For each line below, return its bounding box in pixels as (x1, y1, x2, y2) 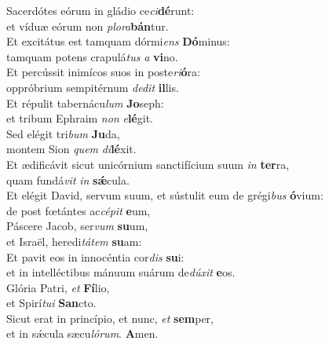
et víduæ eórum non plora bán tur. (6, 17, 169, 34)
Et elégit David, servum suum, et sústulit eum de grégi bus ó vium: (6, 187, 324, 203)
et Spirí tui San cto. (6, 295, 97, 311)
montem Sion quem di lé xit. (6, 141, 137, 157)
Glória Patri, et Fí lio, (6, 279, 110, 295)
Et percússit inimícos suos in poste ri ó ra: (6, 64, 200, 80)
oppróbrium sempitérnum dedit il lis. (6, 79, 179, 95)
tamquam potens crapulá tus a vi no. (6, 48, 178, 64)
